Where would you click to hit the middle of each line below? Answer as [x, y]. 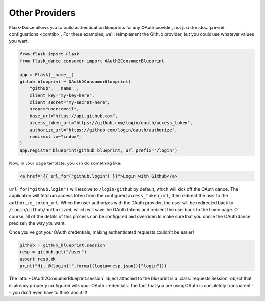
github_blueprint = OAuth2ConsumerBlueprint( [75, 82]
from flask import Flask [49, 54]
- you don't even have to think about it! [48, 292]
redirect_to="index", [56, 137]
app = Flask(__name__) [47, 75]
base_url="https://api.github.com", [74, 116]
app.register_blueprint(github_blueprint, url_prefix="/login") [98, 150]
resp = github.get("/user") [53, 252]
